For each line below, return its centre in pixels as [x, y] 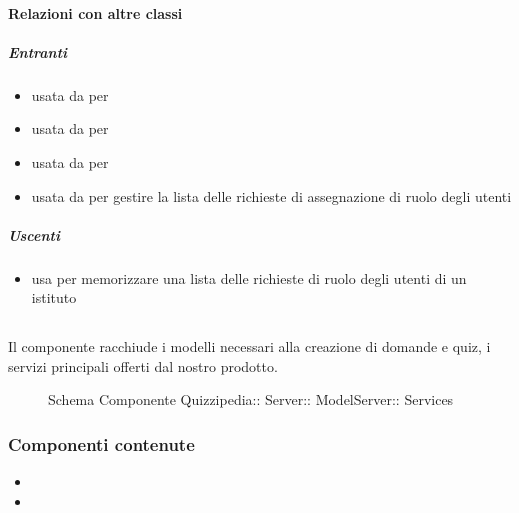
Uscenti [34, 234]
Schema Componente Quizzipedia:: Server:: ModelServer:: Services [251, 399]
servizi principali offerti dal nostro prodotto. [143, 365]
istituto [54, 297]
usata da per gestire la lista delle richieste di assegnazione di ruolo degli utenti [271, 195]
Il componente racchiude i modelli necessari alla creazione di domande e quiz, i [249, 346]
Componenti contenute [101, 443]
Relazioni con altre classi [95, 12]
